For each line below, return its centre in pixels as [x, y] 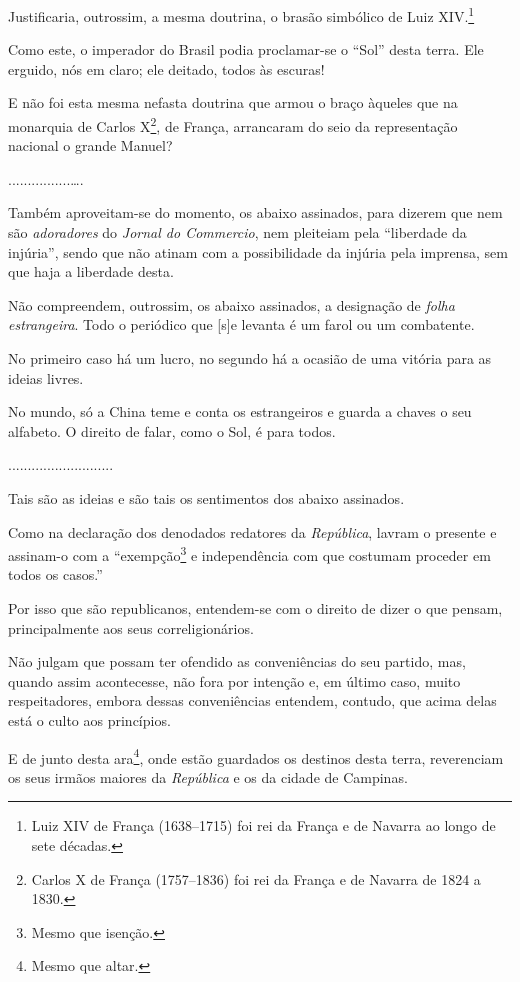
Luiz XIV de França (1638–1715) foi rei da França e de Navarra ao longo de [263, 825]
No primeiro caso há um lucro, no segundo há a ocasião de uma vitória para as [250, 358]
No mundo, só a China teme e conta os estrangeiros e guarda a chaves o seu [240, 411]
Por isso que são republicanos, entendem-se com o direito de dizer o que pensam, [255, 608]
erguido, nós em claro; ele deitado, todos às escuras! [166, 68]
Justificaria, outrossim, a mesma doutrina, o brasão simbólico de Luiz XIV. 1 [241, 14]
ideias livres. [46, 377]
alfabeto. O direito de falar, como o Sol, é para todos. [172, 430]
